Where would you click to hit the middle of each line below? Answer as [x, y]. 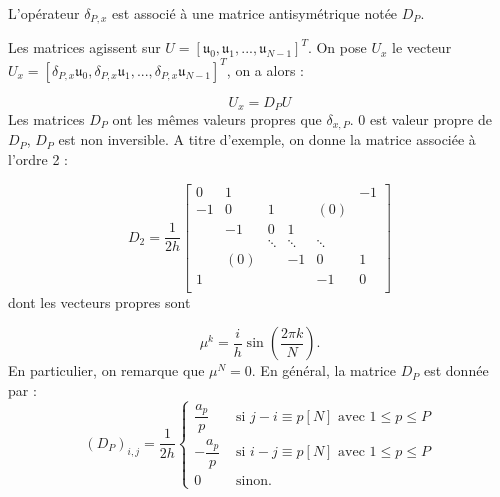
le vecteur [421, 47]
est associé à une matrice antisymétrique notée [255, 13]
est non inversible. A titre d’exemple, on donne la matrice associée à [267, 139]
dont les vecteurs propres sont [99, 301]
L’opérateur [44, 13]
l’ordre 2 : [38, 159]
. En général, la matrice [323, 370]
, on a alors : [265, 69]
